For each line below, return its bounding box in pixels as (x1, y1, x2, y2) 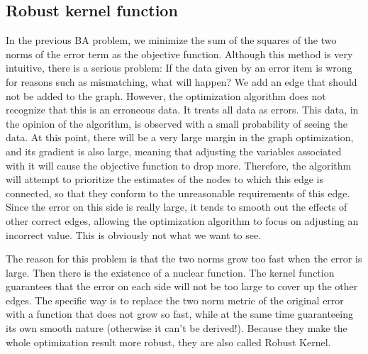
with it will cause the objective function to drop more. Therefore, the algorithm (6, 157, 352, 172)
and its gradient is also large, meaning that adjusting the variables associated (6, 143, 342, 158)
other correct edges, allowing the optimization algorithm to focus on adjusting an (6, 213, 359, 228)
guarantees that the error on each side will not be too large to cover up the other (6, 279, 358, 294)
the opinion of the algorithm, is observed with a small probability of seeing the (6, 116, 347, 131)
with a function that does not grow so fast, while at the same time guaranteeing (6, 306, 353, 321)
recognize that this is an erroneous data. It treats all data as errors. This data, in (6, 102, 359, 117)
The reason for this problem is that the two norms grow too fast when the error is (6, 251, 362, 266)
